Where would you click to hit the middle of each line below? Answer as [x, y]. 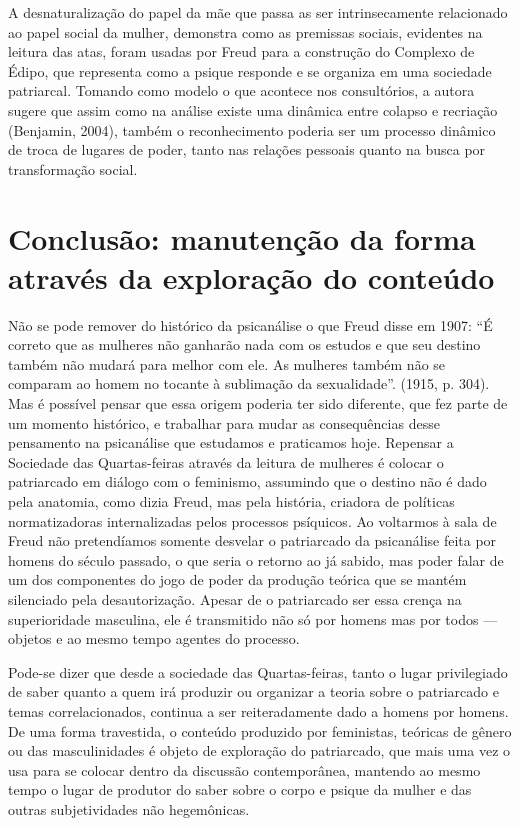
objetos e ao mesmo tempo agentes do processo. [154, 638]
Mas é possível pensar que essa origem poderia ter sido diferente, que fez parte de [258, 403]
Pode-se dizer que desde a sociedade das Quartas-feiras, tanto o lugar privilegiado [258, 671]
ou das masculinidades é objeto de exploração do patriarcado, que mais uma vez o [259, 750]
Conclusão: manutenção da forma [242, 237]
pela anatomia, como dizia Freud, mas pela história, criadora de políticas [231, 501]
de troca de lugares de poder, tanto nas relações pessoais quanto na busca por [247, 149]
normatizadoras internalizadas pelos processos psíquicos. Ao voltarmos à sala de [252, 520]
